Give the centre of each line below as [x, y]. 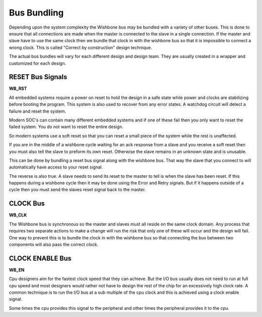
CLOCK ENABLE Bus [40, 258]
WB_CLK [18, 215]
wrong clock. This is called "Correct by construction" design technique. [81, 47]
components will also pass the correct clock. [54, 244]
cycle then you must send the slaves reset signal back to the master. [77, 190]
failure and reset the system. [38, 111]
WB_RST [18, 89]
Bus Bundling [36, 13]
